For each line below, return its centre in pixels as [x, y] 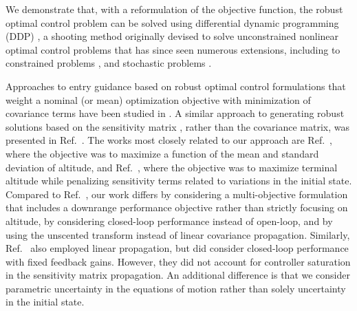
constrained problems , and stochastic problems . [109, 63]
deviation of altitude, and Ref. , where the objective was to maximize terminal [172, 167]
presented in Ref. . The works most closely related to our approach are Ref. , [169, 140]
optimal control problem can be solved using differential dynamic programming [172, 22]
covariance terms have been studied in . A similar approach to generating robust [175, 113]
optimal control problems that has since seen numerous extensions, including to [173, 49]
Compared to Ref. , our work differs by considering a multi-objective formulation [177, 194]
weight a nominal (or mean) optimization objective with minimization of [158, 99]
